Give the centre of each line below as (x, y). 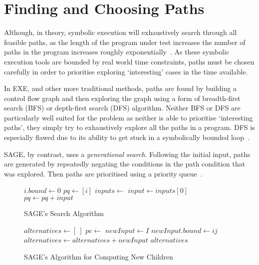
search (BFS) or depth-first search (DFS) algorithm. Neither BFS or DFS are (122, 108)
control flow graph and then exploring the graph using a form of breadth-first (122, 98)
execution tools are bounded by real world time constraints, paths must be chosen (129, 61)
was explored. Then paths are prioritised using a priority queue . (103, 173)
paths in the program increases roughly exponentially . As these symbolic (117, 52)
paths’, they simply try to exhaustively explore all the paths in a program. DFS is (129, 127)
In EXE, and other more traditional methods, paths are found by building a (120, 88)
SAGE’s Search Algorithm (64, 213)
